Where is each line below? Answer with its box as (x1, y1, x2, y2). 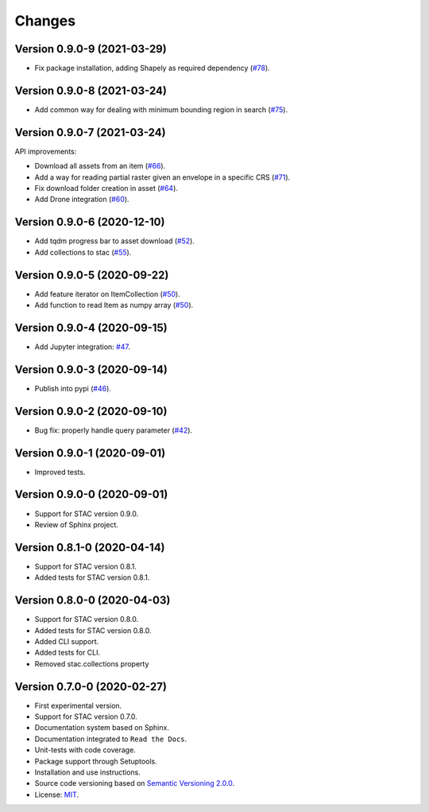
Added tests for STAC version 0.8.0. (34, 625, 152, 635)
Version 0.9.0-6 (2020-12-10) (14, 216, 165, 229)
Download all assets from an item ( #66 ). (34, 161, 166, 171)
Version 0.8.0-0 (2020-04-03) (14, 593, 171, 608)
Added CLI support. (34, 636, 99, 646)
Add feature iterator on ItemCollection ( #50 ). (34, 289, 180, 298)
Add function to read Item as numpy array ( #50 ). (34, 301, 194, 310)
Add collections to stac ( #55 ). (34, 247, 132, 257)
